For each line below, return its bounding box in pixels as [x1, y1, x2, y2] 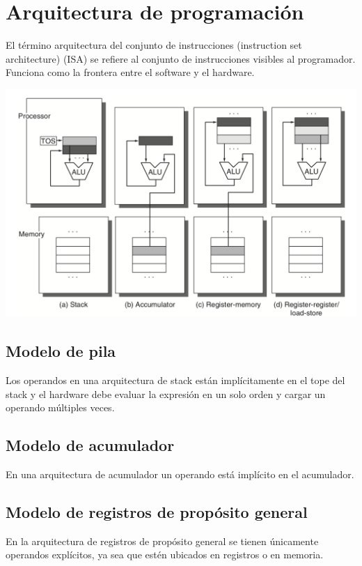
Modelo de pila [6, 340, 116, 362]
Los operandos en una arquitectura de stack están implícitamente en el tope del [6, 373, 345, 387]
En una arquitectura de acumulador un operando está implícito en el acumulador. [6, 466, 354, 481]
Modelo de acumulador [6, 434, 175, 456]
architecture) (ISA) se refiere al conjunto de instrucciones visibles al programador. [6, 51, 356, 66]
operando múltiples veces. [6, 400, 115, 415]
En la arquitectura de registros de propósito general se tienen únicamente [6, 533, 319, 548]
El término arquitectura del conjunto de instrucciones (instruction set [6, 38, 302, 52]
